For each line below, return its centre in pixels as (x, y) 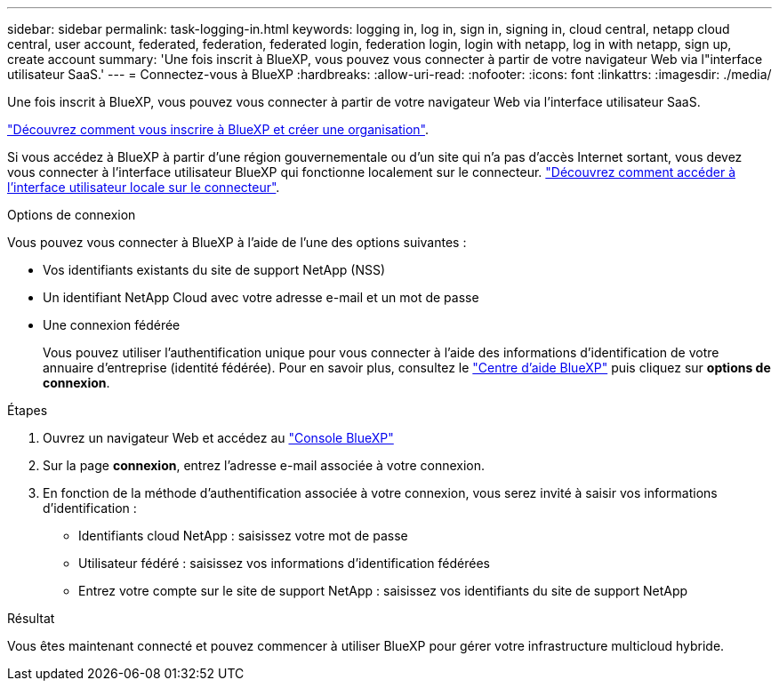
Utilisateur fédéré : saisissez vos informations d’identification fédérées (284, 563)
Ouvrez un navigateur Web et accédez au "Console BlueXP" (218, 438)
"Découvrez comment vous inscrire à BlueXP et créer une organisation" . (218, 129)
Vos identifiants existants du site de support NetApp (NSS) (214, 270)
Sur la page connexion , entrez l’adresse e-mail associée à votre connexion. (264, 465)
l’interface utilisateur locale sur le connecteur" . (144, 187)
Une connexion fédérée (112, 325)
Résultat (31, 618)
